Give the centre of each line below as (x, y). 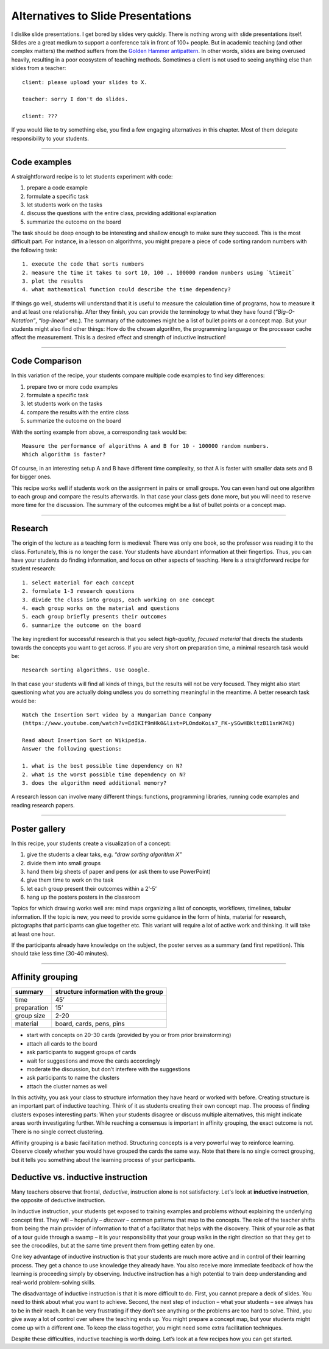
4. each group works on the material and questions (101, 608)
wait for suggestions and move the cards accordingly (94, 1061)
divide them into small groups (64, 863)
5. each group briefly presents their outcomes (94, 617)
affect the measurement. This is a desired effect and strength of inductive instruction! (119, 338)
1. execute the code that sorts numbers (83, 264)
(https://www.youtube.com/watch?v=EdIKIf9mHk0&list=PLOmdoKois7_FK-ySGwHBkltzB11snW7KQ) (159, 723)
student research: (34, 568)
